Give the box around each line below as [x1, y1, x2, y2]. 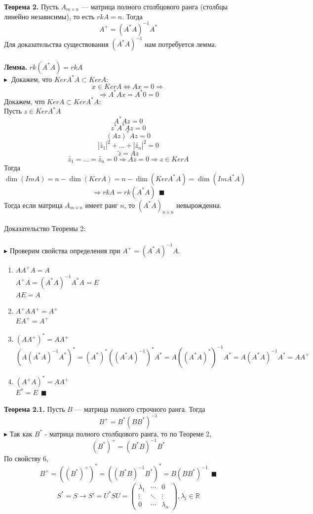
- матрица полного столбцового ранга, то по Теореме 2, [44, 428, 211, 438]
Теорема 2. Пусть [4, 1, 59, 11]
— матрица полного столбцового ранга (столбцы [81, 1, 228, 11]
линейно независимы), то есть [4, 11, 95, 21]
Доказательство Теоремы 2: [4, 223, 86, 233]
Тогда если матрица [4, 199, 63, 210]
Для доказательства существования [4, 39, 109, 49]
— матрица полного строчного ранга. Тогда [75, 403, 205, 414]
